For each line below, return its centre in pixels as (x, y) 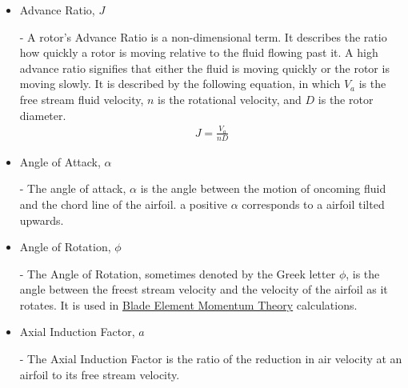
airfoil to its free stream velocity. (100, 374)
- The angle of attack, (73, 188)
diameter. (43, 115)
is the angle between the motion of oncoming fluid (263, 188)
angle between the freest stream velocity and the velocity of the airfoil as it (204, 289)
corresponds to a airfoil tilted (313, 204)
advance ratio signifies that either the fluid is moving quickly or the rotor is (204, 68)
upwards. (42, 220)
